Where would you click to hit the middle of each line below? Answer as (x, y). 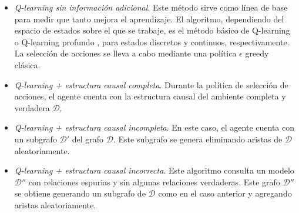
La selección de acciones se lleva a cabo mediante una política (125, 53)
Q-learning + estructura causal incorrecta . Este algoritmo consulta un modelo (154, 170)
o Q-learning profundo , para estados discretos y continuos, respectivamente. (152, 41)
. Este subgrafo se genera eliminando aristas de (198, 139)
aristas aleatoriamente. (55, 204)
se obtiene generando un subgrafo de (80, 193)
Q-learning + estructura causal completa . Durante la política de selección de (151, 84)
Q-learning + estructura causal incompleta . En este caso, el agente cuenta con (154, 127)
